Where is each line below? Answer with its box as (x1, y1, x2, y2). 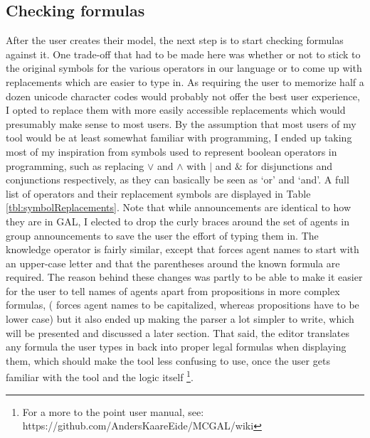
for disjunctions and (245, 158, 333, 173)
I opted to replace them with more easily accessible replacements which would (6, 102, 346, 117)
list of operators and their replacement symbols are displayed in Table (6, 186, 311, 201)
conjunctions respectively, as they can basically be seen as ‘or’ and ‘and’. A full (6, 172, 349, 187)
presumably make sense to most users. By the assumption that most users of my (6, 116, 356, 131)
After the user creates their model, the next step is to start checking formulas (6, 33, 344, 48)
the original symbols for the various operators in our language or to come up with (6, 60, 362, 75)
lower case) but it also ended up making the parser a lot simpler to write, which (6, 311, 354, 326)
